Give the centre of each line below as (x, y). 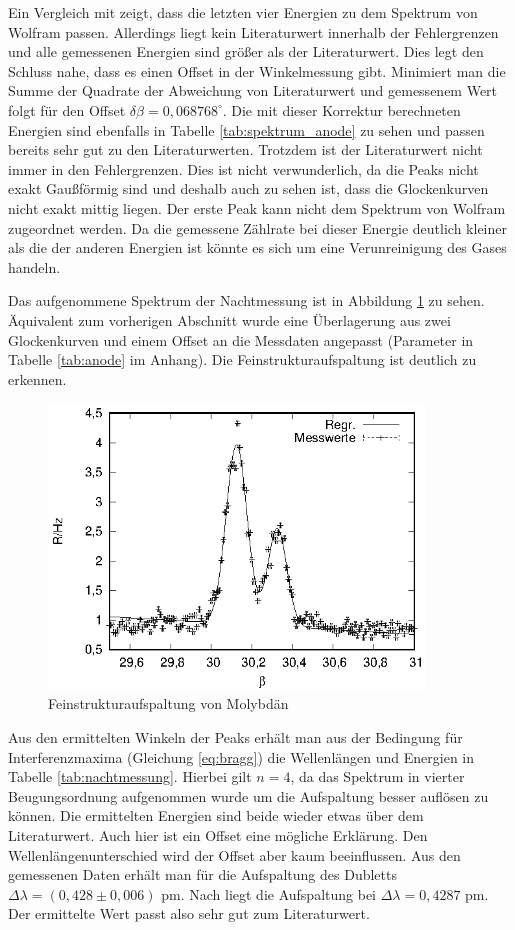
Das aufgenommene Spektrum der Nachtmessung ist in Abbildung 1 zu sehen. (246, 300)
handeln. (34, 266)
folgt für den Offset (67, 109)
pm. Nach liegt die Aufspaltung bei (268, 893)
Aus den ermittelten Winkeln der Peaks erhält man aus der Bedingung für (235, 737)
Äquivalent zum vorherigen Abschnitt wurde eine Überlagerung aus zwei (229, 319)
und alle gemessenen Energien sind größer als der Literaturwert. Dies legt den (246, 51)
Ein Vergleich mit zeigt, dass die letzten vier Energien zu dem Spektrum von (243, 12)
